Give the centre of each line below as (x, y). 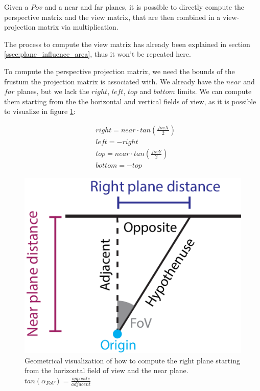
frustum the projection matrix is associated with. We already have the (114, 81)
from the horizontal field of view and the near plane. (107, 370)
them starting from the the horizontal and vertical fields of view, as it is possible (130, 101)
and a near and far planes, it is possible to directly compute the (144, 7)
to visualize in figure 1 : (40, 111)
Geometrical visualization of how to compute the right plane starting (132, 360)
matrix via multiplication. (78, 27)
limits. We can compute (215, 91)
